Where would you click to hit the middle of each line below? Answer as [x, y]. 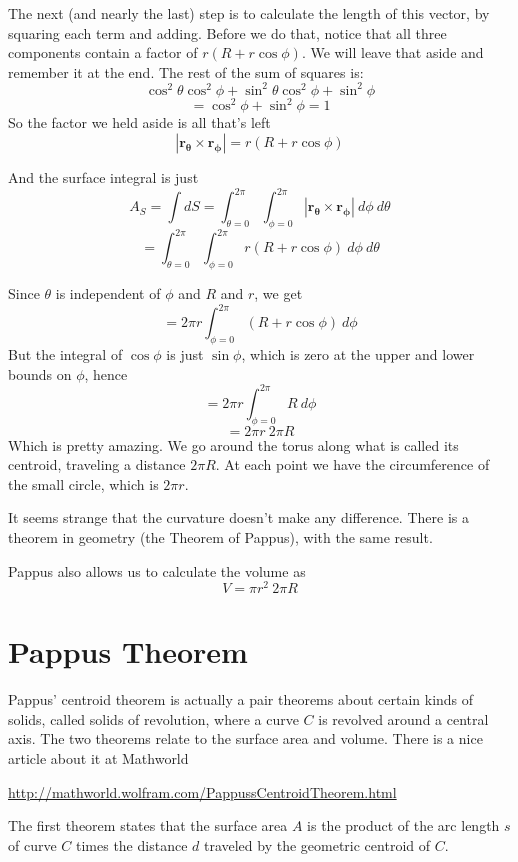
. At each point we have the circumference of [352, 464]
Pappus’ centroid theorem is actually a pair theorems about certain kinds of [241, 699]
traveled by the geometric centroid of [317, 844]
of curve [32, 844]
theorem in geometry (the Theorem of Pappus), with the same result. [220, 536]
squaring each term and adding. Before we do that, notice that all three [227, 32]
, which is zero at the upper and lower [358, 354]
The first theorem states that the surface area [148, 825]
